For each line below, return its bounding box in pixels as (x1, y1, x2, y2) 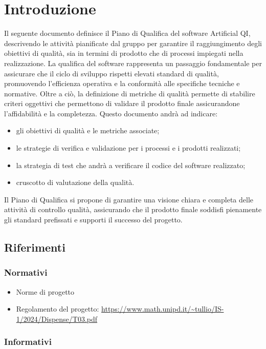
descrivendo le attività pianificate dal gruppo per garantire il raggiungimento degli (4, 37, 262, 48)
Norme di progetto (16, 286, 75, 297)
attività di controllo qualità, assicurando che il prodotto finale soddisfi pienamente (4, 204, 262, 215)
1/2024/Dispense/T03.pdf (16, 313, 98, 324)
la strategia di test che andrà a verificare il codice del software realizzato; (16, 159, 246, 170)
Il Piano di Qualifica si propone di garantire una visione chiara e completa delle (4, 194, 254, 204)
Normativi (4, 266, 48, 279)
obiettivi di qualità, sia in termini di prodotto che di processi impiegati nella (4, 48, 243, 58)
